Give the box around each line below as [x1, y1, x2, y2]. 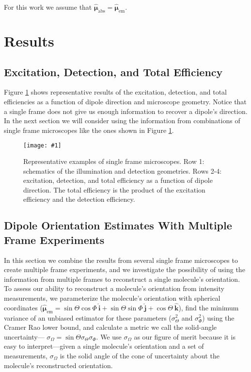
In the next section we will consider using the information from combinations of [4, 115, 240, 126]
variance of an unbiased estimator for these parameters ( [4, 312, 172, 323]
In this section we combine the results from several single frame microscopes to [4, 255, 238, 265]
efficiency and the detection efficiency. [23, 194, 135, 204]
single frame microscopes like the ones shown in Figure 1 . [4, 125, 174, 135]
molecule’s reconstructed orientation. [4, 360, 113, 370]
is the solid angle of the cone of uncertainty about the [60, 350, 220, 360]
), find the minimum [178, 302, 239, 312]
